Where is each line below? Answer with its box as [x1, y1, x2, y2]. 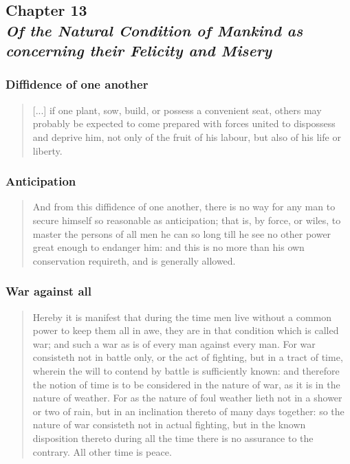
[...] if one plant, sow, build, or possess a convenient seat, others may [32, 102, 322, 117]
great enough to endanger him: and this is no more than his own [32, 240, 305, 254]
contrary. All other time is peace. [32, 444, 172, 459]
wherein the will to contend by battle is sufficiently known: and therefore [32, 363, 340, 377]
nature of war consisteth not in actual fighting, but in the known [32, 417, 306, 432]
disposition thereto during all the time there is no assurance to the [32, 430, 314, 445]
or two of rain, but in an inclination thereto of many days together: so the [32, 404, 344, 418]
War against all [6, 283, 92, 300]
